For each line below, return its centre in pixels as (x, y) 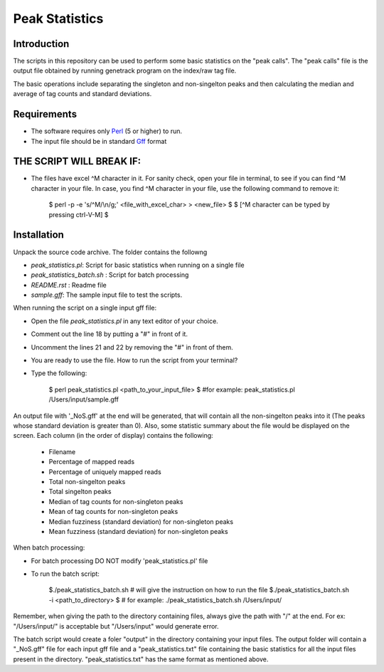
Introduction (41, 44)
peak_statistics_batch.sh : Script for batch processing (110, 275)
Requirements (45, 114)
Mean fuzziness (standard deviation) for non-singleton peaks (138, 531)
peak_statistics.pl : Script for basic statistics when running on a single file (138, 265)
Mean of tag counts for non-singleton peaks (113, 512)
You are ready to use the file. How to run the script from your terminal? (134, 360)
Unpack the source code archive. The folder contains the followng (110, 252)
